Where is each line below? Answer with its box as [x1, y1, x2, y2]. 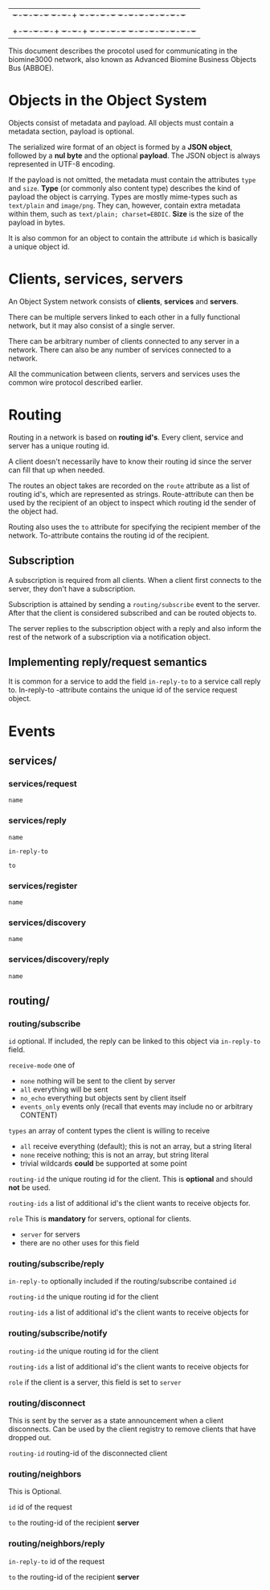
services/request [8, 778, 78, 789]
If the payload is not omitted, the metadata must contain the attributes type [8, 175, 256, 184]
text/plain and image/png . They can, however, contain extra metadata [8, 200, 241, 210]
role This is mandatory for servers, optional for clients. [8, 1214, 191, 1224]
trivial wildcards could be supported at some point [19, 1158, 187, 1168]
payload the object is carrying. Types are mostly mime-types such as [8, 192, 238, 201]
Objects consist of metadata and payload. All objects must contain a [8, 118, 235, 127]
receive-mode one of [8, 1060, 76, 1070]
